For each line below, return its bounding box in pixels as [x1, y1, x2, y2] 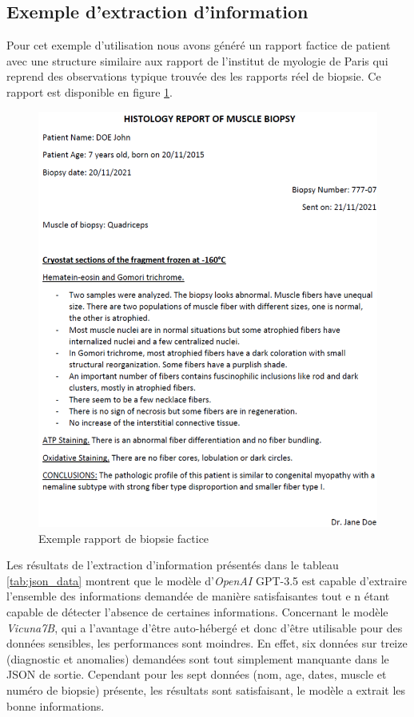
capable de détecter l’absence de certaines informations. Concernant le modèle [6, 604, 388, 620]
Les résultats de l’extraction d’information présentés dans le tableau [6, 557, 339, 573]
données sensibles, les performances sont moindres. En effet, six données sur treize [6, 635, 408, 652]
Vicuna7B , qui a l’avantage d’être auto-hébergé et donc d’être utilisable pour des [6, 619, 403, 636]
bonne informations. [6, 697, 105, 714]
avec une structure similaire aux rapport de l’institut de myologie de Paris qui [6, 52, 388, 69]
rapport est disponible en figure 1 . [6, 83, 173, 100]
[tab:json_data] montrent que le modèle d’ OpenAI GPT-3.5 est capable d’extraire [6, 572, 407, 588]
